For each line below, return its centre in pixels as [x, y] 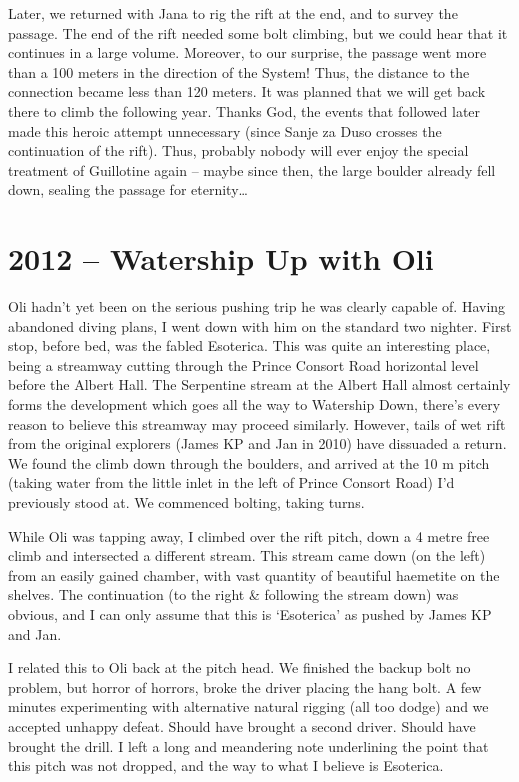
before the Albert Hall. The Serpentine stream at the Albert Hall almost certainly [259, 384]
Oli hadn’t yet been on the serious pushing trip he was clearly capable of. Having [257, 306]
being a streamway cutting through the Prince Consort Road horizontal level [243, 364]
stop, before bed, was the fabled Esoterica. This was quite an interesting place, [249, 345]
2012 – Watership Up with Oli [221, 258]
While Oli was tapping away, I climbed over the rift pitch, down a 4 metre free [249, 535]
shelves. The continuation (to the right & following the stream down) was [233, 594]
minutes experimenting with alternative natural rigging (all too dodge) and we [248, 706]
